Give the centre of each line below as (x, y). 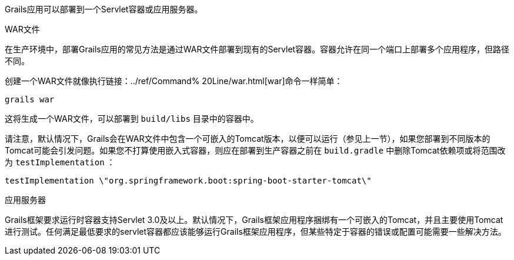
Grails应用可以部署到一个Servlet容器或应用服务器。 (104, 9)
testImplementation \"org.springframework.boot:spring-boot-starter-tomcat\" (188, 181)
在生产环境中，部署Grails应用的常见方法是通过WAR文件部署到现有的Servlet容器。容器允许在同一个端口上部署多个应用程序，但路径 (257, 49)
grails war (30, 99)
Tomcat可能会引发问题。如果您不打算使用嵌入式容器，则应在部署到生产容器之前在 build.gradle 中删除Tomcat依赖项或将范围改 (255, 150)
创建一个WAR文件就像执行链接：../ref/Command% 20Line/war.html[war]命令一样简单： (174, 81)
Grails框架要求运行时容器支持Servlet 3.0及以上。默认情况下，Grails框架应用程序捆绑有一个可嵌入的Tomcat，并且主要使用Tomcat (254, 220)
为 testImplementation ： (60, 162)
